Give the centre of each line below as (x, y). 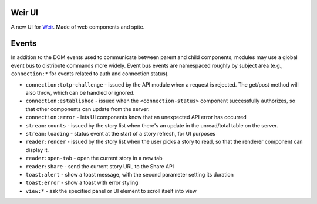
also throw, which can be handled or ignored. (80, 92)
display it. (37, 150)
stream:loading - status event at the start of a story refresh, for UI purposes (120, 133)
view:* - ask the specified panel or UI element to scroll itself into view (111, 191)
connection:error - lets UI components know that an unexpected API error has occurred (136, 117)
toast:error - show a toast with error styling (82, 183)
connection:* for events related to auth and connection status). (90, 74)
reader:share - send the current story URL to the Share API (100, 166)
